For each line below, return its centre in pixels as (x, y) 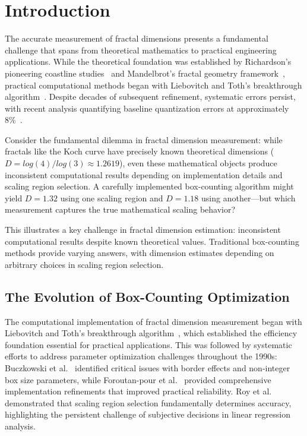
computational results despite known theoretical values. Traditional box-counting (152, 241)
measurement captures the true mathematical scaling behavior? (120, 209)
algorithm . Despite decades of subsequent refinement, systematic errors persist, (150, 97)
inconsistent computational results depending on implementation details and (144, 174)
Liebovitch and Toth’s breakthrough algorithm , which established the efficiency (151, 333)
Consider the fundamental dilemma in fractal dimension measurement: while (144, 139)
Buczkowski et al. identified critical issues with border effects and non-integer (148, 367)
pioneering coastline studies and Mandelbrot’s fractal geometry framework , (145, 73)
